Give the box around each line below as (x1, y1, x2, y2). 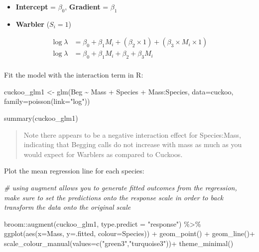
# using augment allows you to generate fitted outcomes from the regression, (4, 182, 237, 193)
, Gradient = (65, 1, 109, 11)
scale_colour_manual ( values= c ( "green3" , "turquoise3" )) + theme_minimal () (4, 238, 234, 248)
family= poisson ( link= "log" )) (4, 96, 90, 106)
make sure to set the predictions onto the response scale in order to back (4, 192, 224, 202)
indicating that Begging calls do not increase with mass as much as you (23, 139, 242, 150)
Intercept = (15, 1, 56, 11)
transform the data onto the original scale (4, 202, 131, 212)
